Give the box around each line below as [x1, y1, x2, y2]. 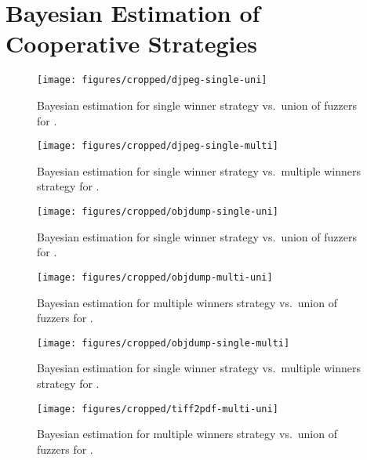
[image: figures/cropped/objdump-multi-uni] [37, 271, 273, 283]
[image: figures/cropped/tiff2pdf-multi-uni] [37, 403, 278, 415]
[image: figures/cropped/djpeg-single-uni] [37, 74, 267, 86]
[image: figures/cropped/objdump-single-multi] [37, 337, 290, 349]
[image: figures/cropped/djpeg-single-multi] [37, 140, 278, 152]
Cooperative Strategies [5, 27, 257, 60]
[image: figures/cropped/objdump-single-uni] [37, 206, 278, 217]
